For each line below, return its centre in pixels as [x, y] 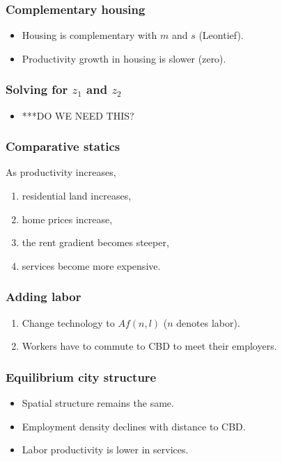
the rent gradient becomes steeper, [95, 242]
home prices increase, [67, 219]
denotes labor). [208, 322]
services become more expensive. [91, 265]
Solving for [37, 89]
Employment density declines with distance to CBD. [134, 426]
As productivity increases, [61, 172]
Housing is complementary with [89, 35]
